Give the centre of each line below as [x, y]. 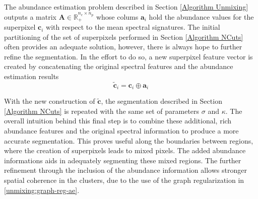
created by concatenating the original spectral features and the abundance [119, 66]
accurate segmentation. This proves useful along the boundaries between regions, [129, 140]
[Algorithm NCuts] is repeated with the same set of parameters [102, 111]
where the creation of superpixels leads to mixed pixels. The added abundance [125, 150]
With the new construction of [50, 101]
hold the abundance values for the [201, 16]
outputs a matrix [30, 16]
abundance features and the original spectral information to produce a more [121, 131]
